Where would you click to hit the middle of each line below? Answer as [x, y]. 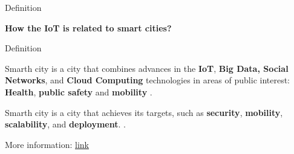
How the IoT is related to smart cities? [88, 27]
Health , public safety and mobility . [79, 91]
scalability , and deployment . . [65, 124]
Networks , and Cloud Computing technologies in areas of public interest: [148, 80]
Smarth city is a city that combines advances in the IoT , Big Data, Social [147, 68]
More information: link [47, 144]
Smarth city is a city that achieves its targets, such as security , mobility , [144, 112]
